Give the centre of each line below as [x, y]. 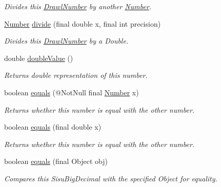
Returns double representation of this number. [76, 75]
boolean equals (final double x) [53, 127]
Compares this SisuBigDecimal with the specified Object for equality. [111, 178]
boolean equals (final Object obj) [56, 161]
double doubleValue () [39, 58]
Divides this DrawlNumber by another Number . [78, 6]
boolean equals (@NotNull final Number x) [72, 92]
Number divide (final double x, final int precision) [83, 23]
